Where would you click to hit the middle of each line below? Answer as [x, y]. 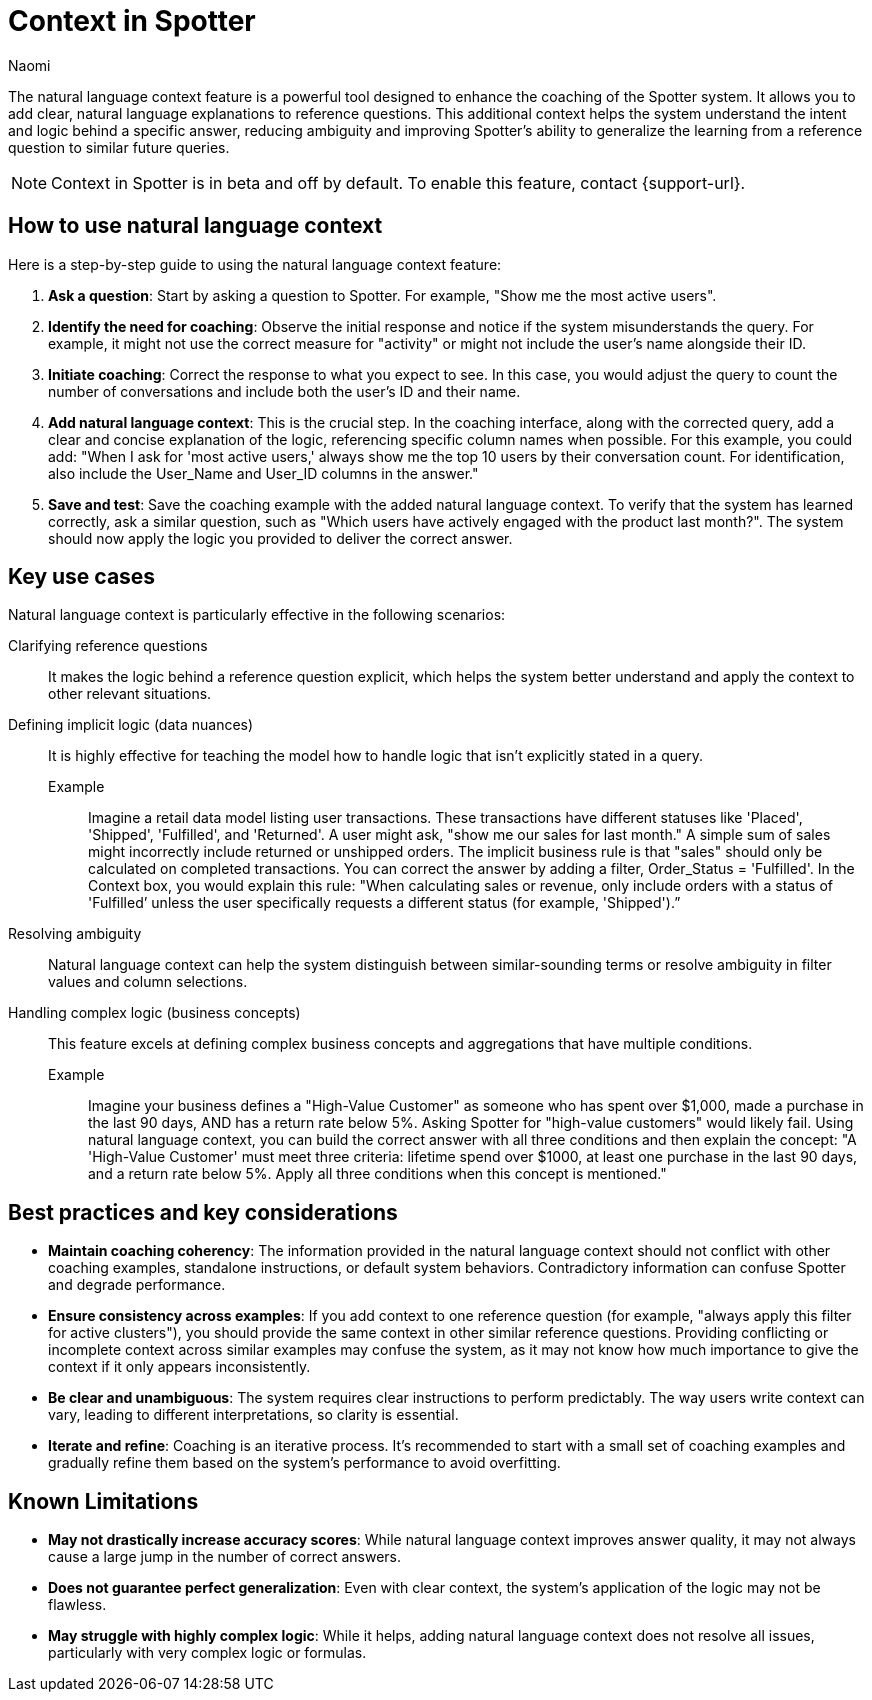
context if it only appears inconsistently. [179, 1367]
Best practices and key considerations [203, 1212]
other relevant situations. [130, 694]
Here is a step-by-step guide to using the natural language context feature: [255, 264]
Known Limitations [103, 1501]
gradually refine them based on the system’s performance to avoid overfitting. [304, 1463]
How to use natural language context [195, 226]
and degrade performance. [137, 1285]
